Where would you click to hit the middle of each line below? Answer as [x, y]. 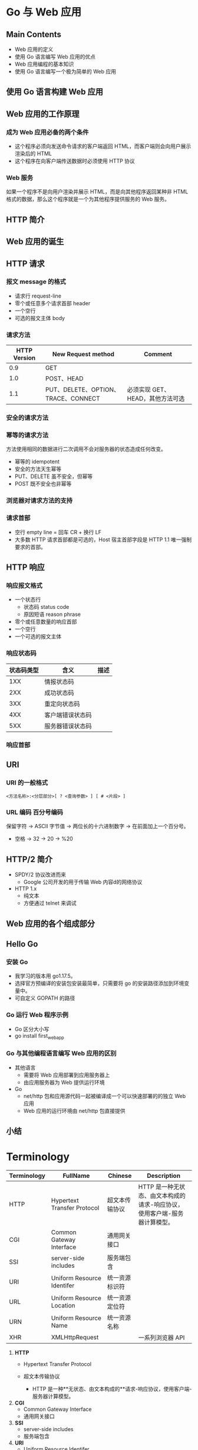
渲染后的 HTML [33, 154]
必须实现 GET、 [148, 390]
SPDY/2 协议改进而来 [40, 875]
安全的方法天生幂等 [38, 469]
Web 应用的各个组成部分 [51, 923]
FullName [76, 1176]
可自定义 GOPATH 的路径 [45, 998]
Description [164, 1176]
